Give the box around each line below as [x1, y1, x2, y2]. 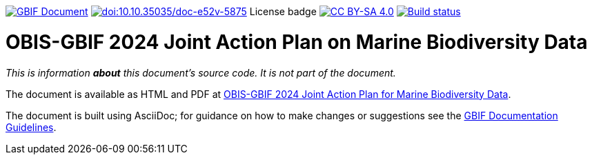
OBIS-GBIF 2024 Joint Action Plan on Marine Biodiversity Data [6, 30, 588, 54]
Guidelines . [6, 121, 57, 133]
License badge [249, 6, 317, 17]
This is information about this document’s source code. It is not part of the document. [6, 66, 396, 79]
